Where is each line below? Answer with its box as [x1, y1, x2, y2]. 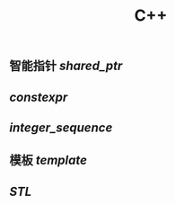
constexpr [9, 89, 68, 104]
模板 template [9, 153, 88, 168]
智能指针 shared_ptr [9, 58, 123, 74]
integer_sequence [9, 120, 113, 135]
